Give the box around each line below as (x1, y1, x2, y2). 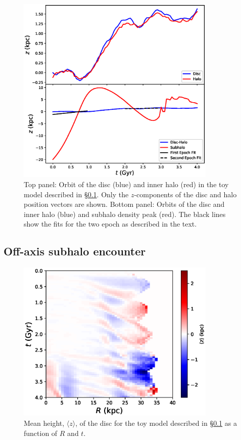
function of (24, 427, 58, 438)
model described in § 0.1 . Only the (24, 189, 129, 199)
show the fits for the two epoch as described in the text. (24, 218, 197, 229)
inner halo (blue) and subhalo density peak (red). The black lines (24, 208, 226, 219)
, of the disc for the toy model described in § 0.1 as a (75, 417, 237, 428)
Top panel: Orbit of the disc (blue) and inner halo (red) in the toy (24, 179, 229, 190)
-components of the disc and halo (134, 189, 237, 199)
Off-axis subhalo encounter (4, 243, 146, 259)
